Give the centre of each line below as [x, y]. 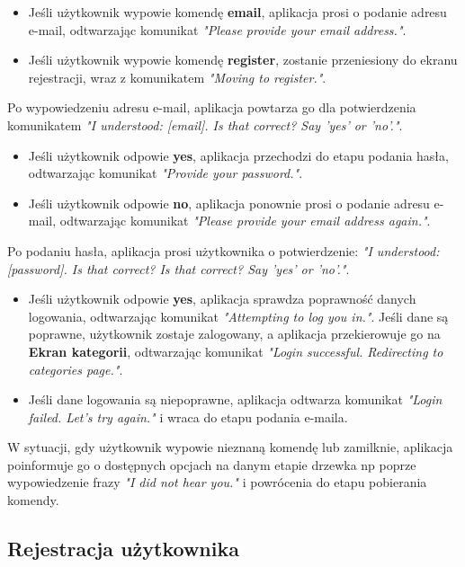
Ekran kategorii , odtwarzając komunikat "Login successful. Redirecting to [236, 351]
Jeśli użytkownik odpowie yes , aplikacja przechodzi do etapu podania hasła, [238, 155]
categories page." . [76, 369]
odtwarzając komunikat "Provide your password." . [165, 173]
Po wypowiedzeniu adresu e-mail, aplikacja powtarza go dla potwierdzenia [212, 107]
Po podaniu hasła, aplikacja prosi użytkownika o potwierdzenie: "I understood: [224, 250]
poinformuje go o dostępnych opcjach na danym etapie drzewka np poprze [212, 464]
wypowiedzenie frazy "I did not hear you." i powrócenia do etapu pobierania [217, 482]
